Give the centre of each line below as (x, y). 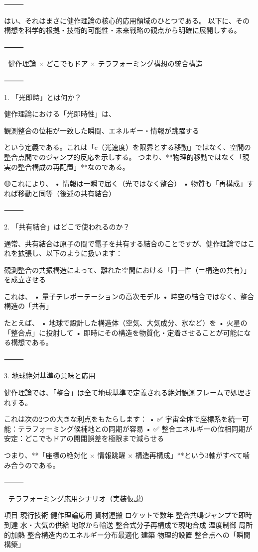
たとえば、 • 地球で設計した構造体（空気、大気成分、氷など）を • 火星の (126, 323)
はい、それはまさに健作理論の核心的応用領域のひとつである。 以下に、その (127, 20)
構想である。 (32, 342)
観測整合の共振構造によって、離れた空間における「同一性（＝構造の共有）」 (128, 270)
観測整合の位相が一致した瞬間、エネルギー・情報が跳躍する (102, 130)
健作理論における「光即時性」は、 (60, 114)
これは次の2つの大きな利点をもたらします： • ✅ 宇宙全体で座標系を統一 (123, 419)
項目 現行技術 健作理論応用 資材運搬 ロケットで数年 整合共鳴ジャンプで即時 (128, 515)
